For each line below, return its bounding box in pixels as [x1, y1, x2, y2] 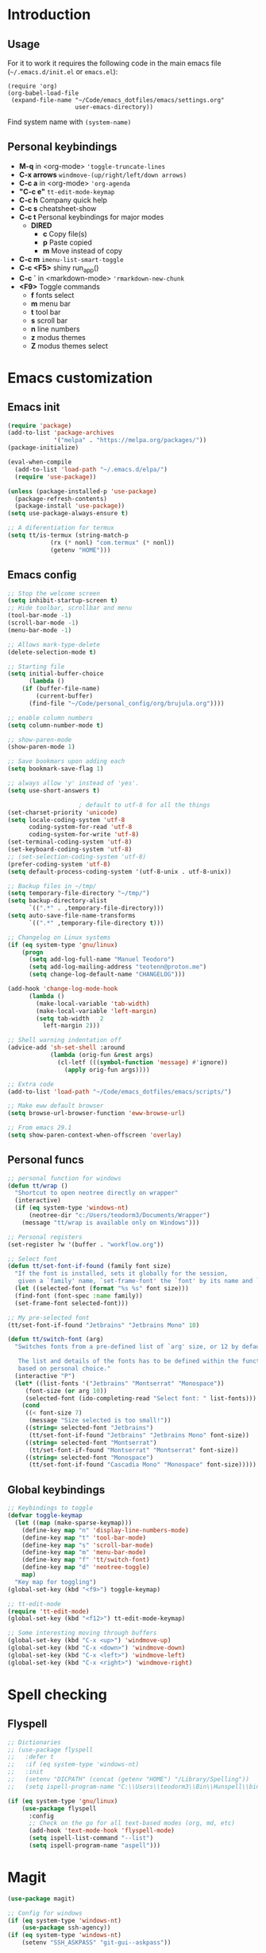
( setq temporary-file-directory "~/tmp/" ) [7, 890, 150, 898]
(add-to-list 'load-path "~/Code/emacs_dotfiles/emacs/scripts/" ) [7, 1087, 232, 1096]
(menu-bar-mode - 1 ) [7, 626, 72, 634]
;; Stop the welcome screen [7, 589, 101, 597]
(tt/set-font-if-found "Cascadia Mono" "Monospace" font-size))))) [28, 1461, 257, 1469]
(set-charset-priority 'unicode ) [7, 808, 118, 816]
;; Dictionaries [7, 1738, 61, 1746]
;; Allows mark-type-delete [7, 640, 101, 648]
